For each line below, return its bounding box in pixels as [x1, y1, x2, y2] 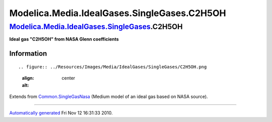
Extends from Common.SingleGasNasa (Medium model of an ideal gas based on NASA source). [9, 93, 209, 99]
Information [9, 49, 47, 58]
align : [22, 75, 34, 81]
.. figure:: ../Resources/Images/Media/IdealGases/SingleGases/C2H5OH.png [18, 64, 207, 70]
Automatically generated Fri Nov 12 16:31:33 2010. [9, 110, 113, 116]
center [61, 75, 76, 81]
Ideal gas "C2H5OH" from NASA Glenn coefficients [9, 36, 119, 42]
